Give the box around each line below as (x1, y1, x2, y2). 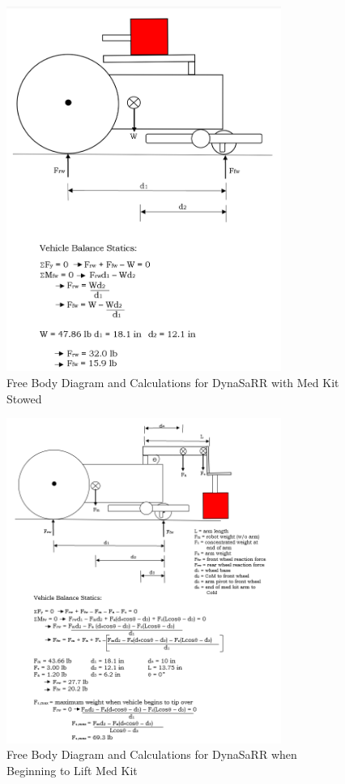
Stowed (6, 390, 42, 407)
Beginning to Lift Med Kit (6, 762, 138, 779)
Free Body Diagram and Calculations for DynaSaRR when (6, 746, 297, 763)
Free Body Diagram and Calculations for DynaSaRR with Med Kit (6, 373, 339, 390)
